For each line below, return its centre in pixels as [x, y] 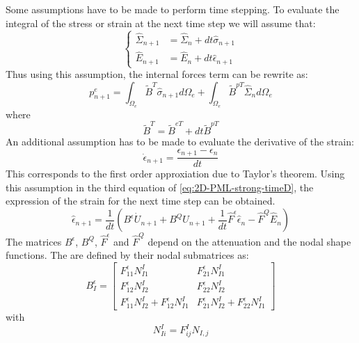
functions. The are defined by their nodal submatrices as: [127, 255]
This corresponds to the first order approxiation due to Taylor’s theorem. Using [175, 174]
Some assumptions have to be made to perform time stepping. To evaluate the [173, 9]
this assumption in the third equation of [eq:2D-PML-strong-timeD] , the [160, 187]
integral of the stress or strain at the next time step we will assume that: [161, 23]
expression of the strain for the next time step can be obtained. [141, 201]
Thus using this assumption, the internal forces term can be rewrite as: [157, 74]
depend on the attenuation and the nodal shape [249, 241]
